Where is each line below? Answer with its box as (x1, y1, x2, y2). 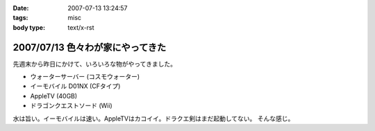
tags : (12, 14, 28, 22)
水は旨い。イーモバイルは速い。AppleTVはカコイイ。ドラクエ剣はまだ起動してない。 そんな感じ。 (12, 114, 294, 123)
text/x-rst (67, 23, 94, 31)
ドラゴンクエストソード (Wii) (30, 101, 112, 110)
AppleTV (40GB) (30, 91, 78, 100)
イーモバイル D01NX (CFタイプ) (30, 82, 121, 90)
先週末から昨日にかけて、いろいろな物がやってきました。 (12, 60, 177, 68)
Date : (12, 4, 29, 12)
